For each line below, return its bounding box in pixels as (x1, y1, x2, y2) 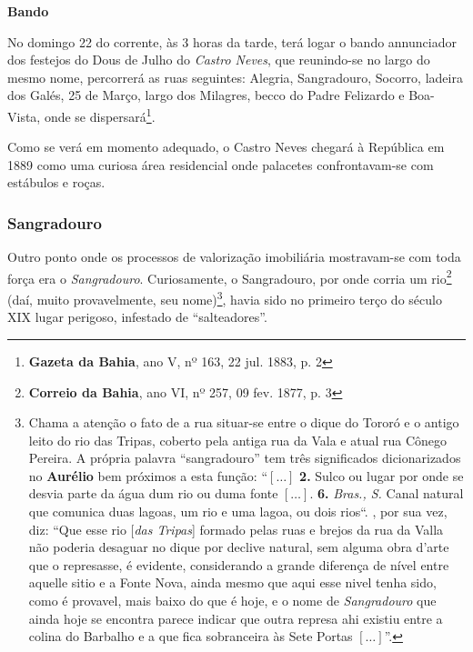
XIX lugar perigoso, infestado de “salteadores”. (7, 307, 267, 326)
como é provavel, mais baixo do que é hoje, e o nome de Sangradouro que (28, 591, 437, 610)
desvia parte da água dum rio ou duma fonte (28, 484, 278, 503)
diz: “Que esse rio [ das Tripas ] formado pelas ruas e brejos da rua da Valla (28, 519, 444, 538)
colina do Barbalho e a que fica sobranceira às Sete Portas (28, 627, 353, 646)
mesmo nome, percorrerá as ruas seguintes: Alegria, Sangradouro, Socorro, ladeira (7, 67, 463, 86)
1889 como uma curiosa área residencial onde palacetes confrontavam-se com (7, 155, 434, 174)
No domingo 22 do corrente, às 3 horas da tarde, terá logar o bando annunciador (7, 32, 457, 51)
